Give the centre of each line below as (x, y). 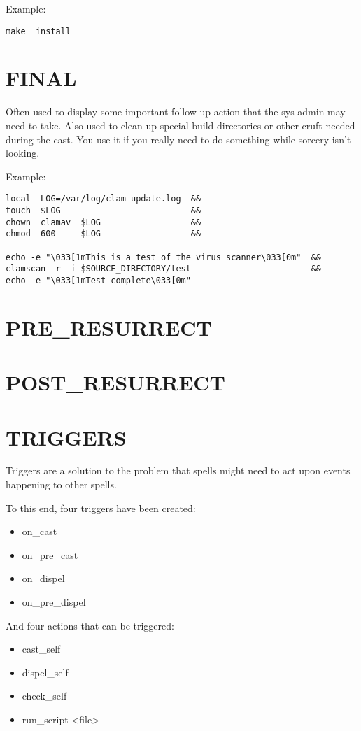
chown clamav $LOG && (104, 222)
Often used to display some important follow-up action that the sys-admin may (176, 112)
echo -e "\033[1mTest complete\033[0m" (98, 280)
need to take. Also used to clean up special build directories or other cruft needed (180, 125)
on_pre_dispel (54, 602)
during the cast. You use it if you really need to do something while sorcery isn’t (178, 139)
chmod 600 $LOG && (104, 234)
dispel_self (45, 672)
